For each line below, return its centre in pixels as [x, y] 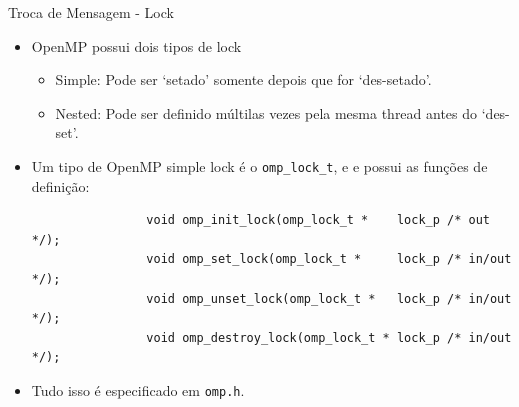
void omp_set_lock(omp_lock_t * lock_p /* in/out [329, 259]
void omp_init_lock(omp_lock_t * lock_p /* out [318, 220]
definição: [60, 185]
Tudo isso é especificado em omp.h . [138, 389]
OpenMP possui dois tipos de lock [136, 45]
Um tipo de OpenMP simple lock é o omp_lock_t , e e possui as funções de [259, 165]
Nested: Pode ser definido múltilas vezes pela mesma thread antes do [266, 112]
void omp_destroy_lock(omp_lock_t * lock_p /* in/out [329, 337]
